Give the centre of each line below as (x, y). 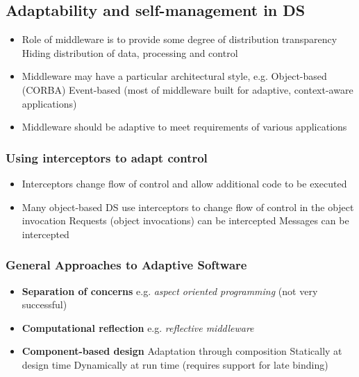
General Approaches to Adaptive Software (126, 265)
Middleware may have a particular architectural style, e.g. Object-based (174, 76)
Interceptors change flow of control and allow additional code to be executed (184, 183)
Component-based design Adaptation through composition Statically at (182, 351)
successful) (44, 304)
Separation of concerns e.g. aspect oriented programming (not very (170, 291)
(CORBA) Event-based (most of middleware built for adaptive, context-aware (187, 89)
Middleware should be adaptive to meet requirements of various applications (184, 127)
